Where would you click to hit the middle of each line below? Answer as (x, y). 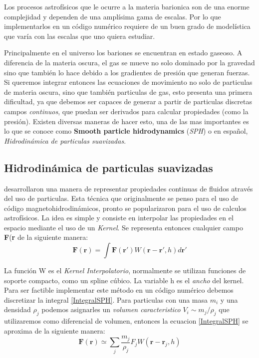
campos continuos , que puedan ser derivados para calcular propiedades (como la (126, 111)
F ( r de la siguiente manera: (46, 237)
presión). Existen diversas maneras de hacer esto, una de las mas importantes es (127, 121)
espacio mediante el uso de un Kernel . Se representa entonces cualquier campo (124, 227)
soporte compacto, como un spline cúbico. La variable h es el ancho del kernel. (124, 280)
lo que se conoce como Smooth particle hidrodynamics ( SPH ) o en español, (126, 131)
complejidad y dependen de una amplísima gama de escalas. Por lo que (113, 16)
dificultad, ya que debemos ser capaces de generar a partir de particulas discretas (128, 101)
